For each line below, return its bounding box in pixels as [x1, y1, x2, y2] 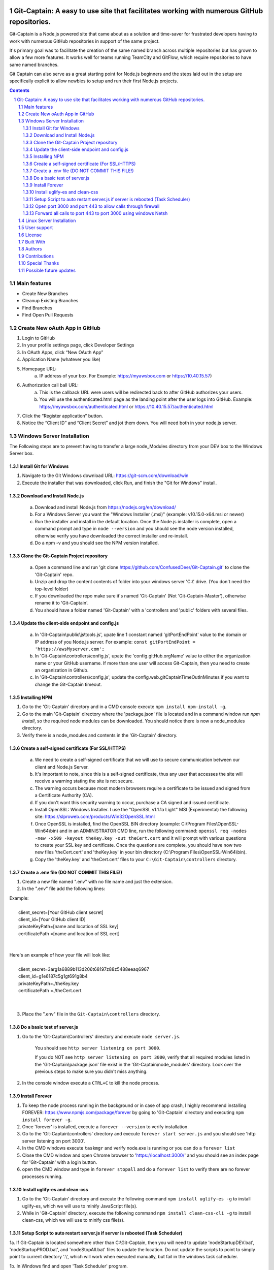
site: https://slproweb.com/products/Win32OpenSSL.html [35, 813, 155, 820]
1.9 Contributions [18, 253, 54, 259]
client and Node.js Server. [35, 764, 89, 770]
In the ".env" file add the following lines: [22, 885, 106, 892]
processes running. [22, 1173, 63, 1180]
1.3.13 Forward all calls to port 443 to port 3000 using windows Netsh [23, 210, 168, 216]
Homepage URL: [22, 366, 57, 372]
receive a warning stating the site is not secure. [35, 778, 134, 784]
